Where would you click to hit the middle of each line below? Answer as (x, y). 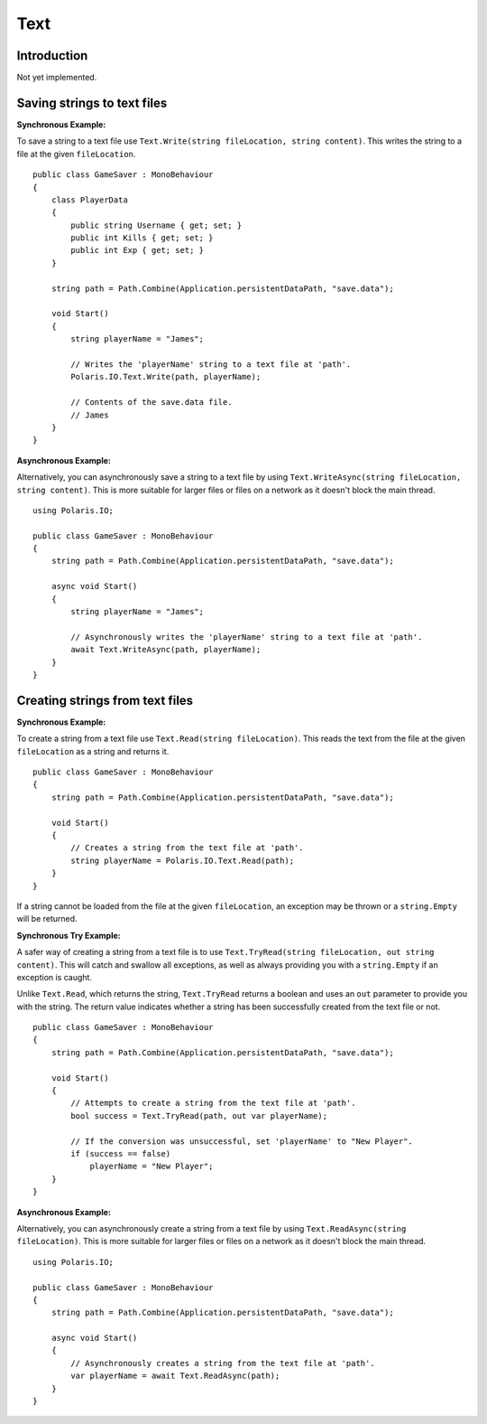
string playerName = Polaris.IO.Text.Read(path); (183, 860)
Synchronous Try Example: (69, 935)
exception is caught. (54, 977)
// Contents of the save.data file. (152, 403)
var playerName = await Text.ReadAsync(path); (175, 1376)
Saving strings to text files (92, 103)
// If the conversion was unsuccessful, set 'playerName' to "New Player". (242, 1141)
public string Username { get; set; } (156, 225)
